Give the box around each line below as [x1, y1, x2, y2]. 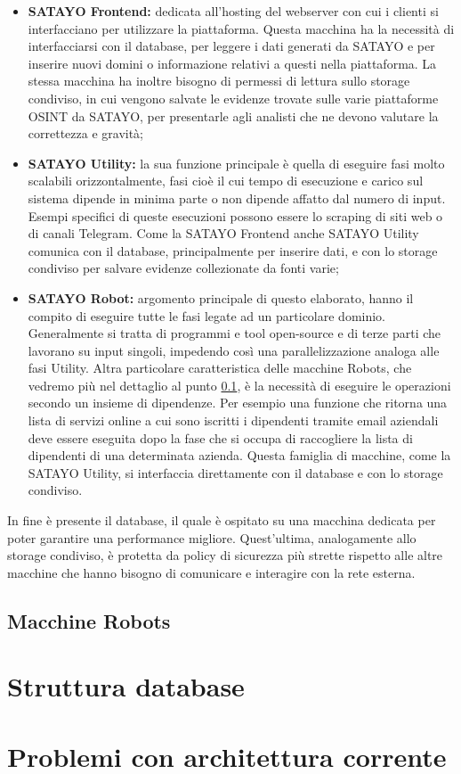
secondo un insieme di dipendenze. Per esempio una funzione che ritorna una [28, 393, 448, 412]
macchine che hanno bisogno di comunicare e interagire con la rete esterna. [7, 563, 416, 581]
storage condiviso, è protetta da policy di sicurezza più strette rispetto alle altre [7, 546, 443, 564]
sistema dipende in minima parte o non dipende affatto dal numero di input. [28, 188, 446, 207]
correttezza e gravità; [28, 124, 144, 143]
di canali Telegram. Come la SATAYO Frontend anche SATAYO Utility [28, 224, 419, 243]
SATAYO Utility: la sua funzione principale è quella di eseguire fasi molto [28, 153, 445, 172]
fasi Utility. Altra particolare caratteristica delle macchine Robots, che [28, 358, 412, 377]
